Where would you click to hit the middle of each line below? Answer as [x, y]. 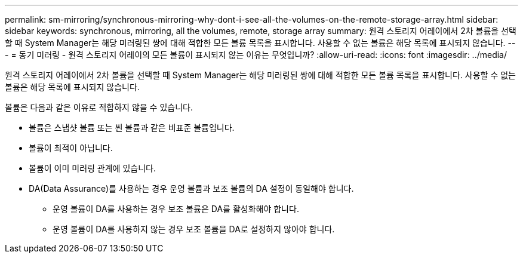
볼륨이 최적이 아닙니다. [71, 148]
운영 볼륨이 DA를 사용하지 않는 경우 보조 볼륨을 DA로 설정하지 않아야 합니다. [194, 229]
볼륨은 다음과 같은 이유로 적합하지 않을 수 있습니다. [99, 107]
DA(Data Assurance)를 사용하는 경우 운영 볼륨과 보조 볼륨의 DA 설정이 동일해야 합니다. [191, 188]
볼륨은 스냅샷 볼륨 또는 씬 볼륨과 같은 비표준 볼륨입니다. [132, 128]
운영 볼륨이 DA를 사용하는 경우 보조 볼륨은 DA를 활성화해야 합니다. [176, 209]
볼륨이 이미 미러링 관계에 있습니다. [92, 168]
